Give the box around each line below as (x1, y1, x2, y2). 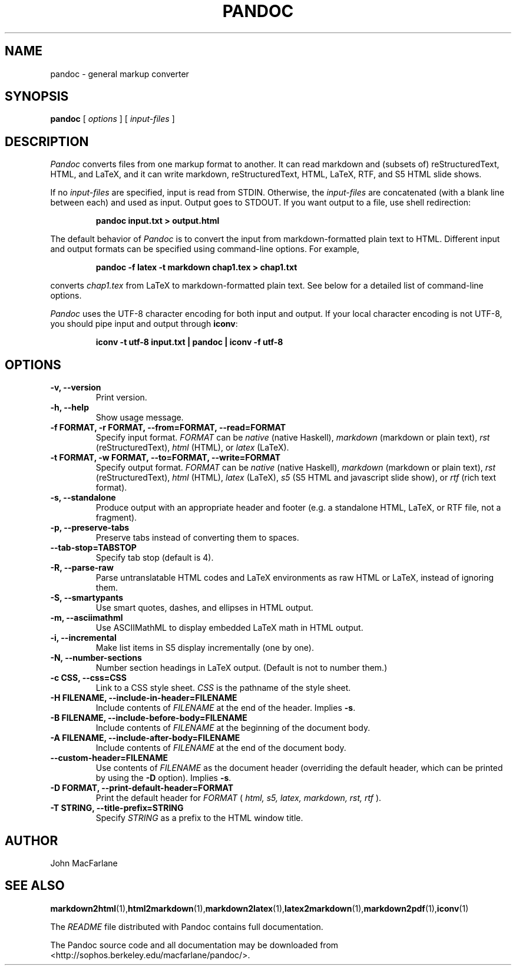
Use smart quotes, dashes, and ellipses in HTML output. (95, 602, 313, 613)
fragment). (95, 512, 137, 523)
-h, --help (50, 402, 89, 413)
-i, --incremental (50, 633, 117, 643)
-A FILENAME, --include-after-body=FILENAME (50, 733, 240, 743)
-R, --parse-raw (50, 562, 114, 573)
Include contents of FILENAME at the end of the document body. (95, 743, 346, 753)
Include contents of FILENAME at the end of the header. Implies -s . (95, 703, 356, 713)
